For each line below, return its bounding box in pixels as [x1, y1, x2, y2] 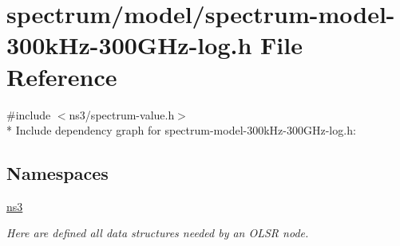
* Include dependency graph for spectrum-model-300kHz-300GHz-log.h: [6, 122, 356, 139]
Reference [6, 60, 117, 92]
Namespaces [6, 161, 109, 185]
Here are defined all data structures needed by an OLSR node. [6, 225, 309, 241]
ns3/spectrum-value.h [69, 106, 175, 123]
